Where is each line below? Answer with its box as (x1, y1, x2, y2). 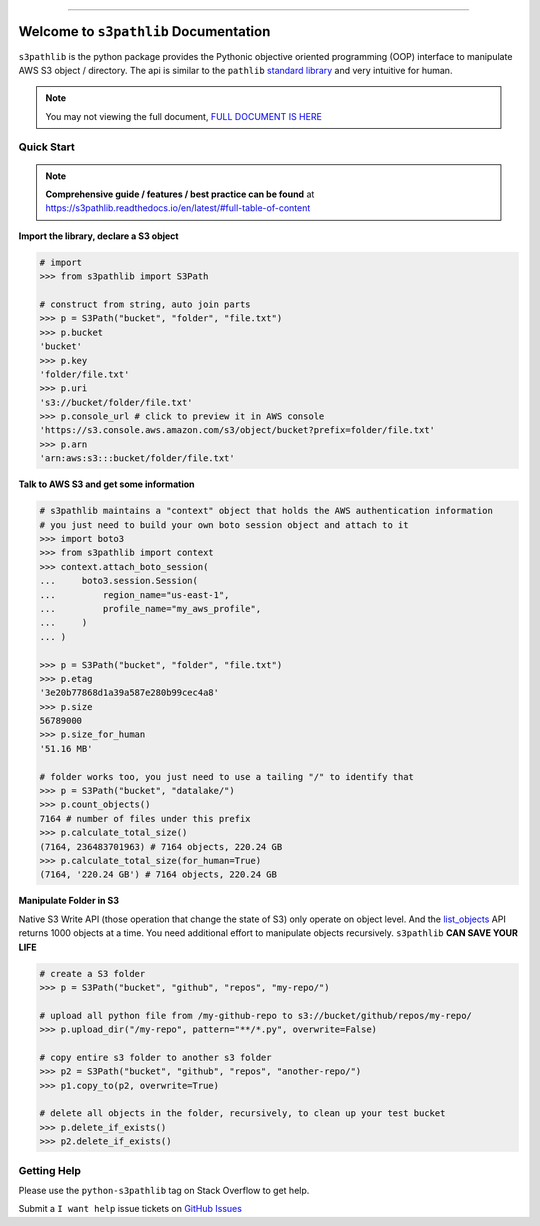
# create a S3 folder (39, 968, 146, 979)
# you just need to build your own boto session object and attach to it (39, 519, 409, 530)
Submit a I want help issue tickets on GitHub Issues (18, 1203, 242, 1215)
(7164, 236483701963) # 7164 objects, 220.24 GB (39, 841, 283, 852)
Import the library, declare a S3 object (18, 230, 179, 242)
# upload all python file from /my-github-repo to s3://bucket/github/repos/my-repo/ (39, 1010, 472, 1021)
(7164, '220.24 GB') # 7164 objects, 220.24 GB (39, 869, 277, 880)
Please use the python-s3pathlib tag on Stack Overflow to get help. (18, 1184, 310, 1196)
